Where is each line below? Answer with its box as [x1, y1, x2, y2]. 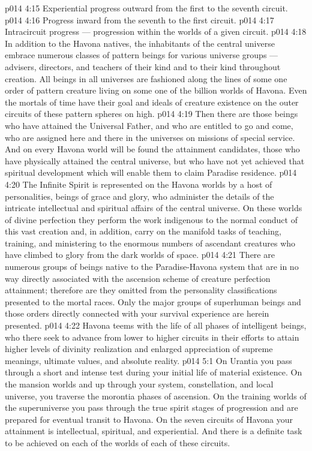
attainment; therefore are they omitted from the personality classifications [5, 284, 277, 296]
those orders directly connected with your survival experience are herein [5, 307, 269, 320]
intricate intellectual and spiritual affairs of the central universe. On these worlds [5, 202, 302, 214]
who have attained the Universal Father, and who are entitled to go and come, [5, 119, 293, 131]
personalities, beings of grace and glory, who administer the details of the [5, 190, 274, 202]
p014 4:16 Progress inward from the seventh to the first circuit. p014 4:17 [5, 13, 274, 26]
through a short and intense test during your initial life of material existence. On [5, 366, 302, 378]
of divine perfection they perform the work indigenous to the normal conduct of [5, 213, 298, 225]
